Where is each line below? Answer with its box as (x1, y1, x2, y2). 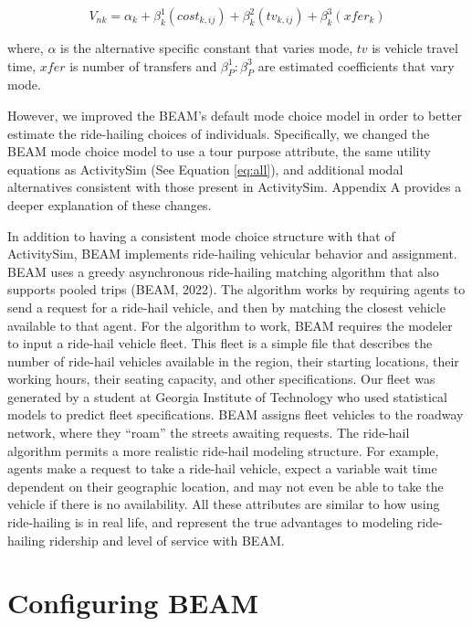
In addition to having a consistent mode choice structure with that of (7, 226, 395, 245)
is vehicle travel (372, 38, 458, 57)
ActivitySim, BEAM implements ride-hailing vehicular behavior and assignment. (7, 244, 457, 263)
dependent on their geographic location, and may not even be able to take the (7, 476, 444, 495)
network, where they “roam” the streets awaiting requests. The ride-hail (7, 423, 410, 442)
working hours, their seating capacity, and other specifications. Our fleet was (7, 369, 435, 388)
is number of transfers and (69, 56, 217, 75)
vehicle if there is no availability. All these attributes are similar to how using (7, 494, 440, 514)
